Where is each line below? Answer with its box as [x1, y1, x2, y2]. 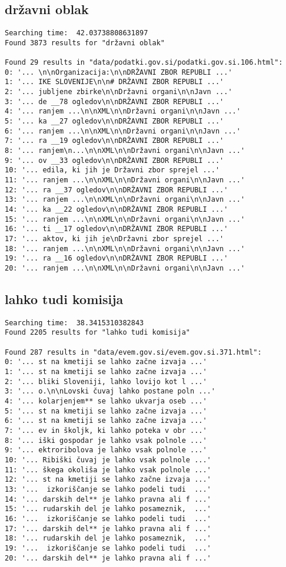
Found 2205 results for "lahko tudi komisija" [5, 328, 190, 337]
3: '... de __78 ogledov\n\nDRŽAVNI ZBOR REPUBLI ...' [5, 97, 224, 106]
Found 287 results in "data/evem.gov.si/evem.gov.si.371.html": [5, 348, 262, 356]
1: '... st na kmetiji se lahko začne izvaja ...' [5, 368, 207, 376]
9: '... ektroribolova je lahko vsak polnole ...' [5, 446, 207, 455]
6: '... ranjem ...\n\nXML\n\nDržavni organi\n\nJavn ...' [5, 126, 241, 135]
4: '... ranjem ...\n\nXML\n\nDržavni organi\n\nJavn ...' [5, 107, 241, 116]
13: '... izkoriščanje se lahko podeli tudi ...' [5, 485, 211, 493]
